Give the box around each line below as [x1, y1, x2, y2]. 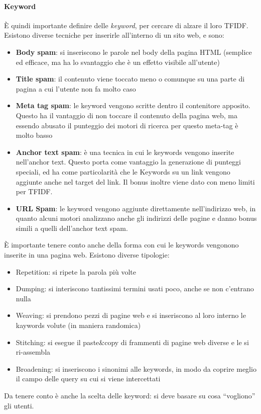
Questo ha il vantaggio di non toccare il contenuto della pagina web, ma [16, 110, 237, 120]
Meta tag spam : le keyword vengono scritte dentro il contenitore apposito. [16, 100, 250, 111]
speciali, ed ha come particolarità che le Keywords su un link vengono [16, 166, 230, 177]
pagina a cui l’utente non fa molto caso [16, 83, 136, 94]
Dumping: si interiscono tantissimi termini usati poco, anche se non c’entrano [16, 283, 254, 294]
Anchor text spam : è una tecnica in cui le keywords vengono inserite [16, 146, 234, 157]
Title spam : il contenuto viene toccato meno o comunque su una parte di [16, 73, 245, 84]
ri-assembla [16, 347, 51, 357]
